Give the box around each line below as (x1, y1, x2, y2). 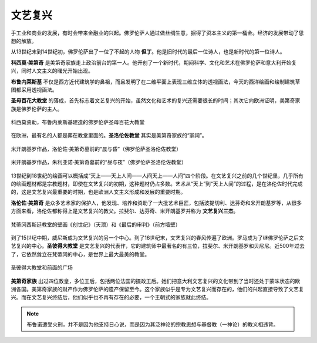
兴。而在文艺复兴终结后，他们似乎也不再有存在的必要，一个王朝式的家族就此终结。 (11, 294, 211, 301)
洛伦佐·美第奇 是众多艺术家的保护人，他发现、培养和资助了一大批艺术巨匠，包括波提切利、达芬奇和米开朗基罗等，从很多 (11, 199, 302, 206)
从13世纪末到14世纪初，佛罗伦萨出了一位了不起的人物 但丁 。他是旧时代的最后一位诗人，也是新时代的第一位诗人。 (11, 48, 286, 55)
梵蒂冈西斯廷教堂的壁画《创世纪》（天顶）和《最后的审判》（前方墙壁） (11, 221, 181, 228)
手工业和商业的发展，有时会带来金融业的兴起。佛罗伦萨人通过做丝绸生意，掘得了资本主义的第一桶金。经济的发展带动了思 (11, 29, 304, 36)
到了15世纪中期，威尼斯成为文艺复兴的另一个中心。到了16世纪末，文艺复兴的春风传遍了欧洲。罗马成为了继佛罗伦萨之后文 (11, 234, 305, 241)
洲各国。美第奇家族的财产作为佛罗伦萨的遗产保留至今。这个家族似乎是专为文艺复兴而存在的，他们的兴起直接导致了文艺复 (11, 285, 304, 292)
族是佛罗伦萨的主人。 (11, 105, 63, 112)
